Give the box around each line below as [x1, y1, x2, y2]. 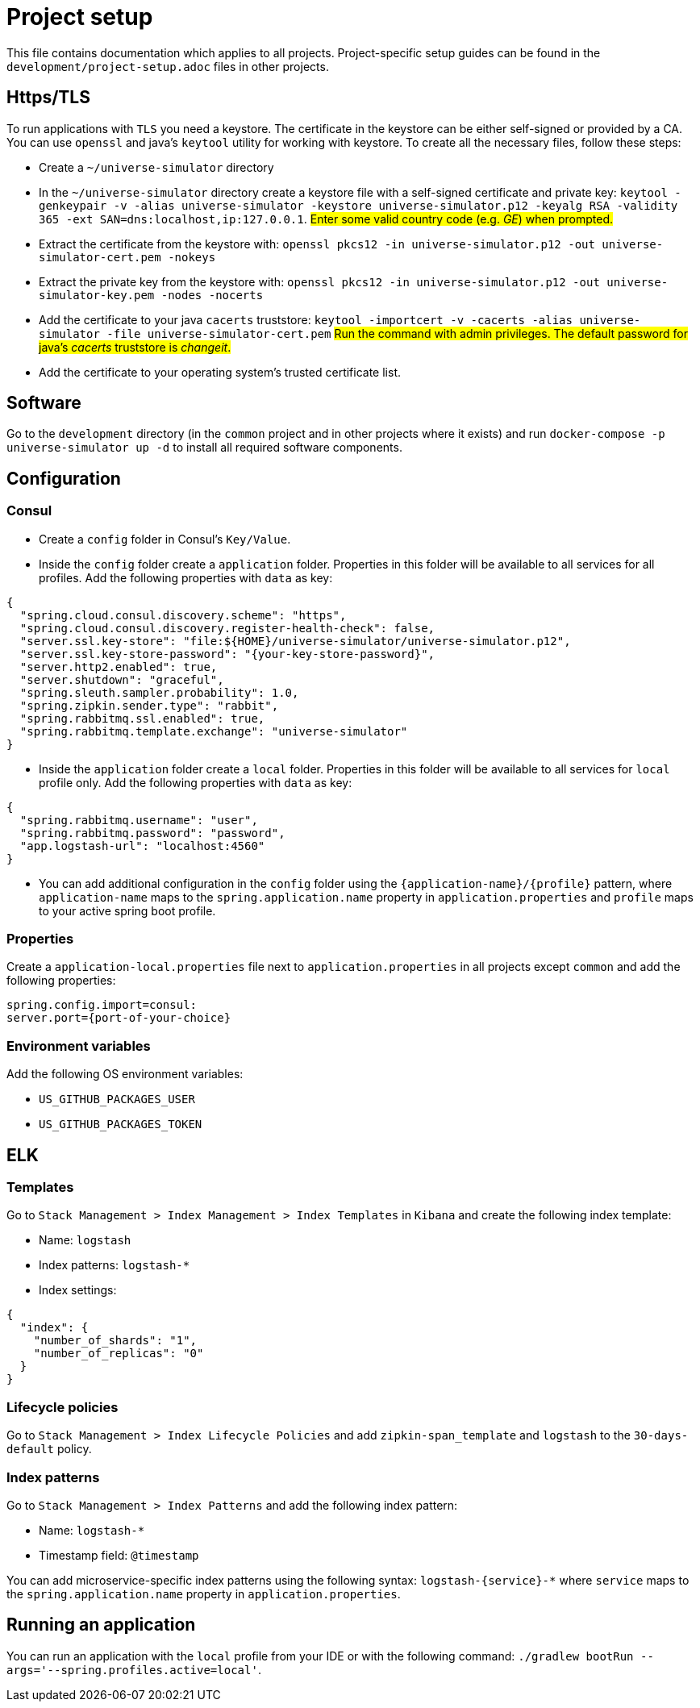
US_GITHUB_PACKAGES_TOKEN [39, 1118, 202, 1131]
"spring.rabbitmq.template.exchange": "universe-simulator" [19, 724, 408, 738]
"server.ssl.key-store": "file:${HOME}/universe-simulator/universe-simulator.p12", [19, 634, 571, 648]
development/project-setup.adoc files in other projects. [6, 59, 329, 73]
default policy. [6, 1442, 92, 1456]
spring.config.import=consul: [6, 998, 198, 1012]
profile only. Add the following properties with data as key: [39, 775, 352, 789]
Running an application [6, 1614, 196, 1635]
